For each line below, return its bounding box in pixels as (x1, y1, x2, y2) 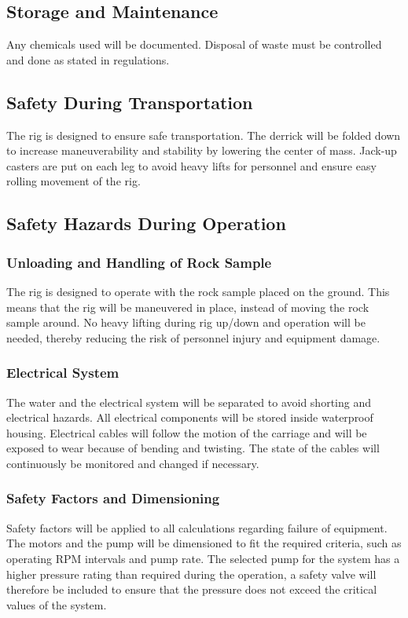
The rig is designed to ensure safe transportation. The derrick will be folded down (6, 126, 401, 143)
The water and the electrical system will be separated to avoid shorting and (6, 393, 371, 410)
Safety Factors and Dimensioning (6, 488, 220, 508)
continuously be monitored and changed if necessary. (6, 455, 259, 471)
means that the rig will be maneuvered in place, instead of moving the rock (6, 298, 369, 315)
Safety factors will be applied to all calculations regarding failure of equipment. (6, 519, 388, 536)
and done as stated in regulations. (6, 51, 170, 68)
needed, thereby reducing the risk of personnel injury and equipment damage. (6, 329, 380, 346)
